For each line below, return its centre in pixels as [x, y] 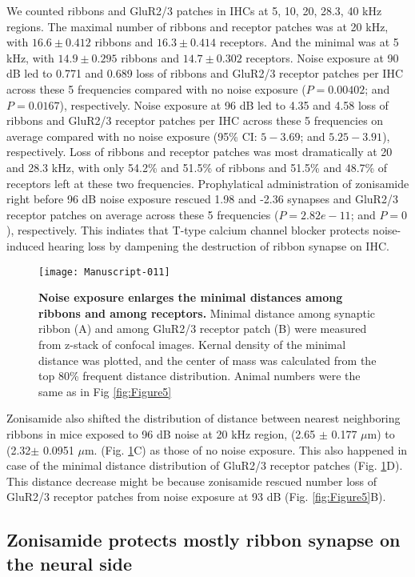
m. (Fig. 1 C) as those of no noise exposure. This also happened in [246, 449]
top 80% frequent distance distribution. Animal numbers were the [200, 376]
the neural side [69, 563]
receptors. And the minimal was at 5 [309, 42]
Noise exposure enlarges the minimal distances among [191, 297]
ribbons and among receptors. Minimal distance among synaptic [207, 313]
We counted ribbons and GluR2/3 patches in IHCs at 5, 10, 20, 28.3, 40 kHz [194, 10]
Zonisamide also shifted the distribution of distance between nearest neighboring [204, 418]
